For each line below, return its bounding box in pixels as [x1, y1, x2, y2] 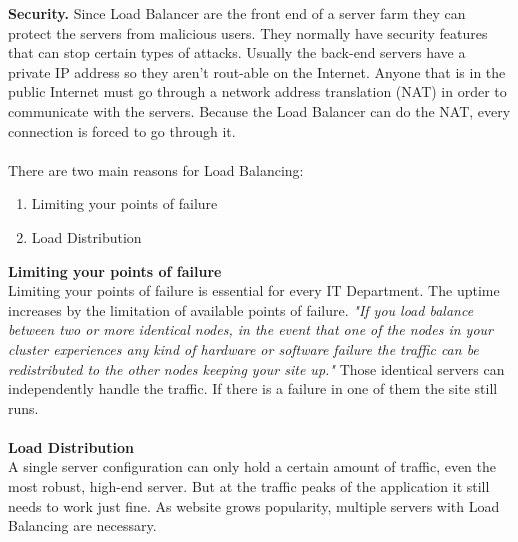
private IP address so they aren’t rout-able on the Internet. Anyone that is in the [8, 61, 506, 82]
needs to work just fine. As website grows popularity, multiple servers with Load [8, 495, 500, 516]
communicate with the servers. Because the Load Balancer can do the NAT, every [8, 100, 511, 121]
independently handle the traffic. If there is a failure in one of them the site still [8, 378, 498, 399]
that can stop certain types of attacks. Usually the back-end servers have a [8, 42, 466, 63]
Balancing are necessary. [8, 515, 157, 536]
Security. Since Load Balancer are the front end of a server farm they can [8, 3, 466, 23]
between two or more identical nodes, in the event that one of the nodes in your [8, 319, 494, 340]
